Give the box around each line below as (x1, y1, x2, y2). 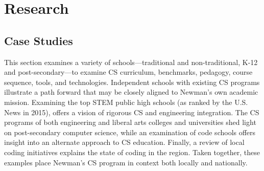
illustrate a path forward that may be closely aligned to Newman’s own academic (4, 87, 258, 97)
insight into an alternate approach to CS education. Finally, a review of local (4, 137, 245, 147)
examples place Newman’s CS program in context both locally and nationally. (4, 157, 248, 167)
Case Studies (4, 32, 73, 48)
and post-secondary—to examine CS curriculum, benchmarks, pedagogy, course (4, 67, 253, 77)
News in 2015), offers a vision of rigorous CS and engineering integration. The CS (4, 106, 259, 117)
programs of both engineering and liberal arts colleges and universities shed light (4, 117, 256, 127)
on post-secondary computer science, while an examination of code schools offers (4, 126, 256, 137)
